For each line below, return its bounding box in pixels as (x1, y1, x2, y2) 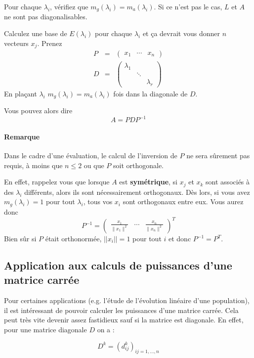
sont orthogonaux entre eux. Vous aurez (123, 196, 244, 207)
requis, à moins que (4, 160, 63, 170)
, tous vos (83, 196, 113, 207)
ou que (84, 160, 104, 170)
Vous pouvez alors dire (4, 105, 73, 116)
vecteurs (4, 38, 29, 48)
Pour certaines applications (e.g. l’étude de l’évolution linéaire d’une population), (4, 295, 250, 306)
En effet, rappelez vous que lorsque (4, 177, 110, 187)
